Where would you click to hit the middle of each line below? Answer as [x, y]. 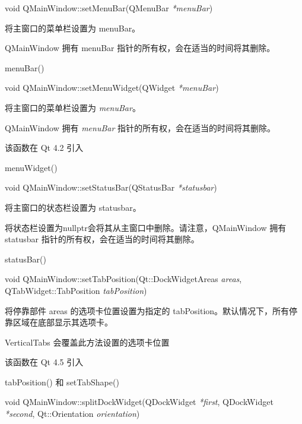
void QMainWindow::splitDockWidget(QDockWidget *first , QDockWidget [139, 402]
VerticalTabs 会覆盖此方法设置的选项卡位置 [87, 342]
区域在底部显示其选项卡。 [63, 322]
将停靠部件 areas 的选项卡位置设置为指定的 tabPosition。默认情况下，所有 [147, 310]
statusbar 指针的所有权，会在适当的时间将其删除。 [102, 239]
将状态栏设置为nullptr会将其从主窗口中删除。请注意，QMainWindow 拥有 [146, 227]
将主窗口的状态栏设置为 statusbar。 [73, 207]
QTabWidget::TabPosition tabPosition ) [76, 290]
